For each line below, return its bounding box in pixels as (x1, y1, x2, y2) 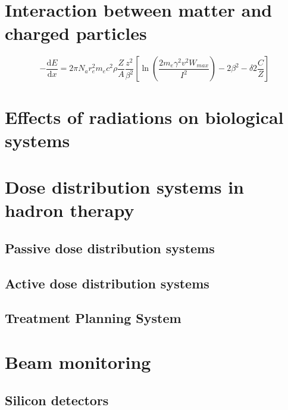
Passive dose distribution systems (5, 238, 215, 257)
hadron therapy (5, 198, 134, 222)
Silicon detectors (5, 390, 109, 409)
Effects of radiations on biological (5, 104, 284, 129)
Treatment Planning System (5, 309, 181, 327)
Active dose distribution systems (5, 274, 209, 292)
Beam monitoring (5, 349, 151, 374)
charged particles (5, 21, 147, 45)
